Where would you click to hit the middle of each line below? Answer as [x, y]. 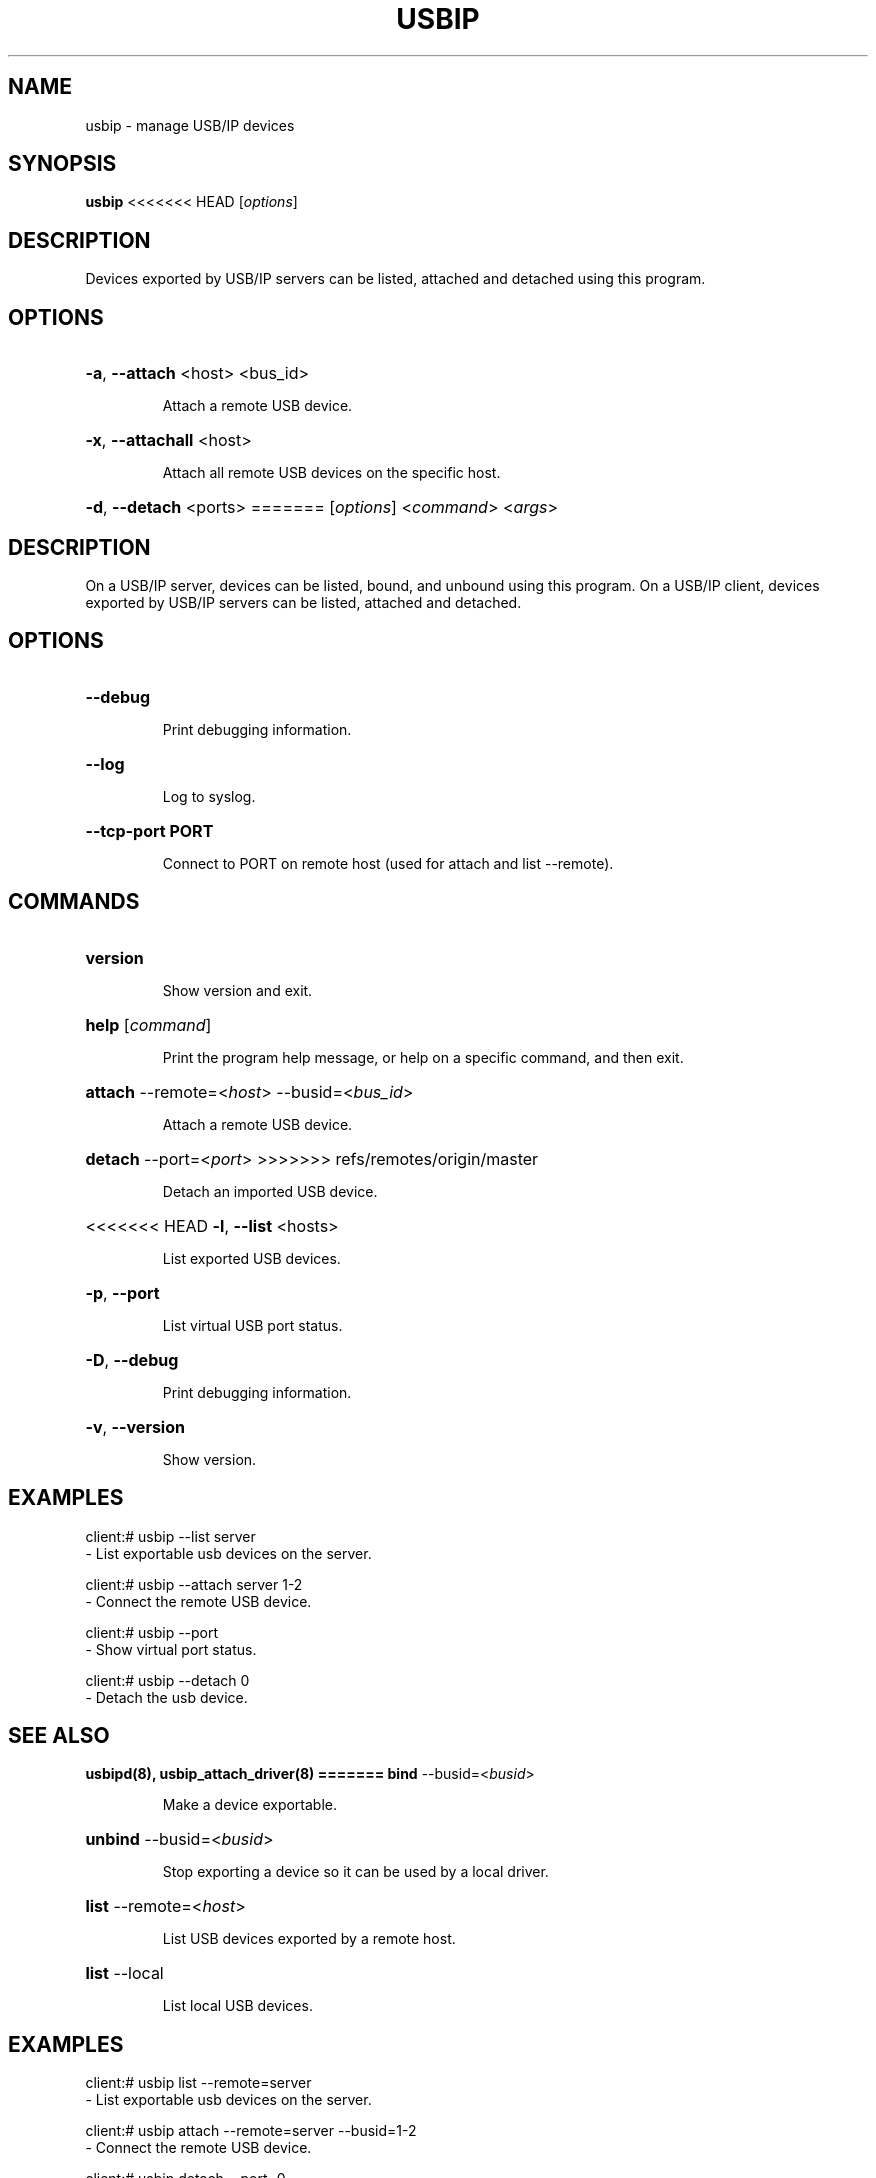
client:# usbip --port [152, 1632]
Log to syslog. [209, 796]
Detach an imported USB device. [270, 1191]
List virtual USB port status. [252, 1325]
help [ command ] [148, 1024]
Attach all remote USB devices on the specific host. [331, 473]
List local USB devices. [237, 2006]
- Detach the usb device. [166, 1697]
